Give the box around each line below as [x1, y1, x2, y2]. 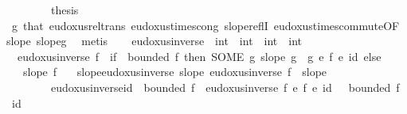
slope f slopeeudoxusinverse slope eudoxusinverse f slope [22, 63, 327, 80]
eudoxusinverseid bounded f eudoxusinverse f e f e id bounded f [50, 78, 400, 95]
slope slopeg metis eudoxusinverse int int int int [6, 32, 303, 49]
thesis [50, 2, 79, 17]
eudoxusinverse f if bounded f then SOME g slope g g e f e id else [17, 47, 382, 64]
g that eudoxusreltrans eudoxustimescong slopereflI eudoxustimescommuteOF [11, 17, 400, 33]
